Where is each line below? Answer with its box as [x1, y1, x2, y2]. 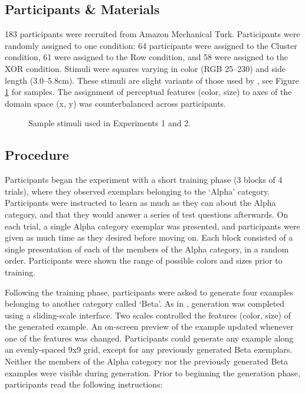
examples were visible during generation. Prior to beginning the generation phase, [5, 366, 300, 379]
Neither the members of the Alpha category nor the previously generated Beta [5, 355, 288, 367]
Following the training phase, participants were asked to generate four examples [5, 285, 293, 298]
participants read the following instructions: [5, 378, 163, 390]
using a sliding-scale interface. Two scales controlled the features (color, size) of [5, 308, 291, 321]
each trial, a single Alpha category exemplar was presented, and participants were [5, 219, 300, 232]
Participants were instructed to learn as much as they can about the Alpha [5, 196, 276, 209]
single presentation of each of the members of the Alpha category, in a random [5, 242, 289, 255]
